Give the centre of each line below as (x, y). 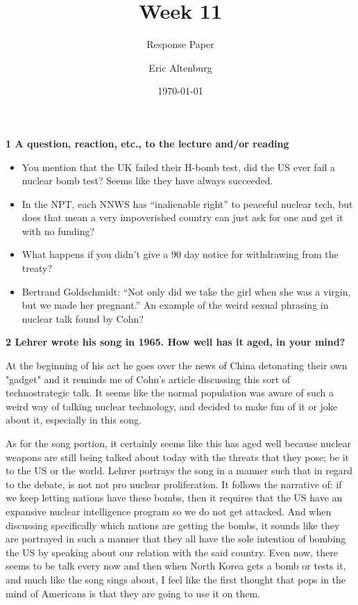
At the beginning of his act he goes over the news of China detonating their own (177, 365)
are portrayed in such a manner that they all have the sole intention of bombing (176, 539)
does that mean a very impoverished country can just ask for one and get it (182, 217)
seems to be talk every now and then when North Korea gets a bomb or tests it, (176, 566)
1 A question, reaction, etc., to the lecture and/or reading (147, 143)
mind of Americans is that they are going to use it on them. (133, 593)
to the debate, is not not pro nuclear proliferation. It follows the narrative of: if (174, 484)
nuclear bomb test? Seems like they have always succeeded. (147, 180)
